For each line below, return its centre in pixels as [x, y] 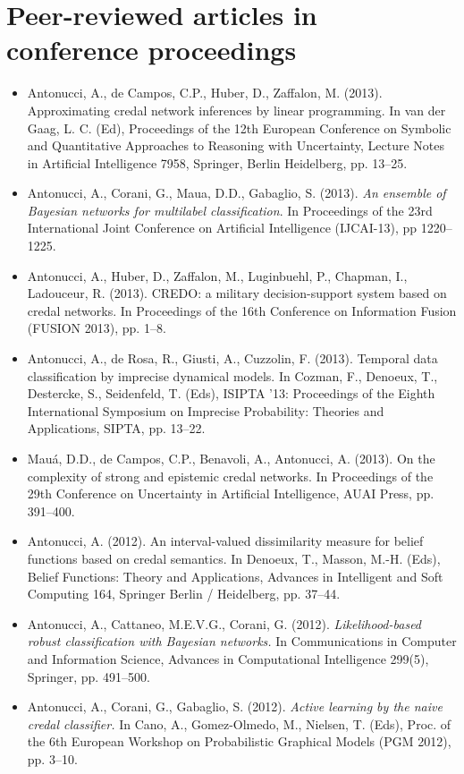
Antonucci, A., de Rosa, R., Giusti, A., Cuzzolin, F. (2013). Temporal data [232, 358]
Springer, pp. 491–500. [89, 676]
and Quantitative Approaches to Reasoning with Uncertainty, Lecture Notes [236, 145]
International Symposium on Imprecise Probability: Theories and [206, 410]
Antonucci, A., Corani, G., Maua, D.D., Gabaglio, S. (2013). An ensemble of [236, 193]
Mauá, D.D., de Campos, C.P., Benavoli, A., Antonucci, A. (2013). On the [231, 458]
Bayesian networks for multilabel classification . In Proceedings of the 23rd [230, 210]
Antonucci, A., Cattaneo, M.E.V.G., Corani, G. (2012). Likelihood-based [224, 623]
